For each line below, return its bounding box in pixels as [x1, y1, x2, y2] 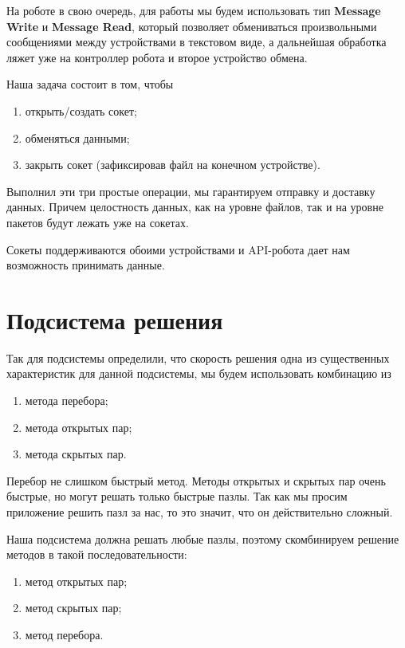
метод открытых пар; [25, 572, 128, 589]
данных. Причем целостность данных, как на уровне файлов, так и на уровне [6, 198, 383, 215]
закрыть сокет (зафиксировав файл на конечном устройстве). [25, 156, 320, 173]
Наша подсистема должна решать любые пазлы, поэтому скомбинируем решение [6, 530, 399, 547]
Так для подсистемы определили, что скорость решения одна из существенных [6, 349, 390, 366]
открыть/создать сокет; [25, 102, 137, 119]
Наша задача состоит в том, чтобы [6, 76, 174, 92]
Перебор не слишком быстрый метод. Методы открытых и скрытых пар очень [6, 472, 386, 489]
